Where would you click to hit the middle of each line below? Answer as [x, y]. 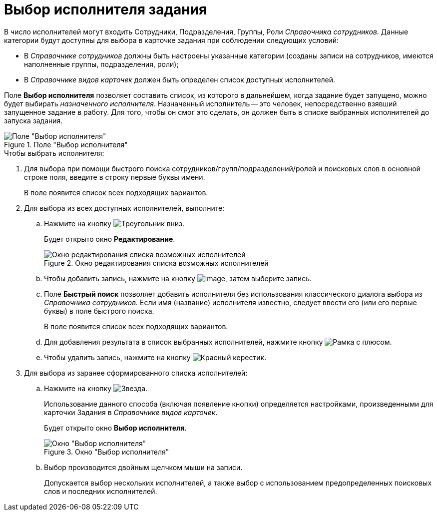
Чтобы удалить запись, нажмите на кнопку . [155, 357]
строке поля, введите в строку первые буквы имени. [115, 177]
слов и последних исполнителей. [101, 491]
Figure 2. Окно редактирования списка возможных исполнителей [156, 263]
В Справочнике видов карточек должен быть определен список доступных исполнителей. [180, 79]
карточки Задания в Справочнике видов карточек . [131, 412]
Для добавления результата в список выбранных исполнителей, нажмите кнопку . [218, 342]
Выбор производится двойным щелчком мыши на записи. [143, 467]
